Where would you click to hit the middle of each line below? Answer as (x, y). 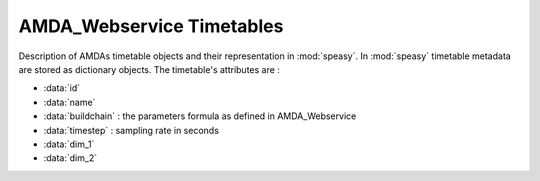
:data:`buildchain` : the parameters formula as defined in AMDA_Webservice (200, 116)
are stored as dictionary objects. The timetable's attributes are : (149, 69)
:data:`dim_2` (70, 158)
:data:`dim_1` (69, 144)
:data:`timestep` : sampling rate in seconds (131, 130)
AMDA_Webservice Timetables (151, 26)
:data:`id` (62, 88)
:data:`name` (69, 102)
